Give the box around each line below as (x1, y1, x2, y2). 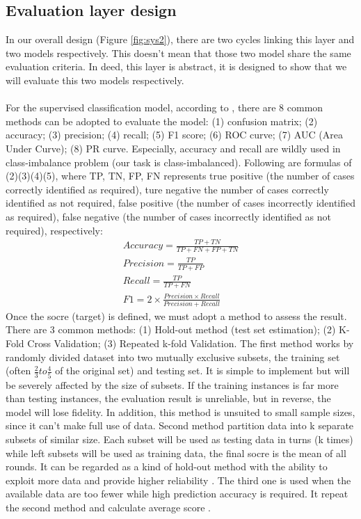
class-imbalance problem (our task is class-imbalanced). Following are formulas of (6, 154, 352, 169)
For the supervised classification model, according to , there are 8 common (6, 100, 323, 115)
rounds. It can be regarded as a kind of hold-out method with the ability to (6, 459, 328, 474)
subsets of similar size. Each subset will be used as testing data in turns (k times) (6, 431, 353, 446)
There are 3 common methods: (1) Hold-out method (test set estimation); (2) (6, 322, 336, 337)
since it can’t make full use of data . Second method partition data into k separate (6, 418, 354, 433)
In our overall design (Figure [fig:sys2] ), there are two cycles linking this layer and (6, 32, 355, 47)
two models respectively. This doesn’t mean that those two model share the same (6, 45, 351, 60)
